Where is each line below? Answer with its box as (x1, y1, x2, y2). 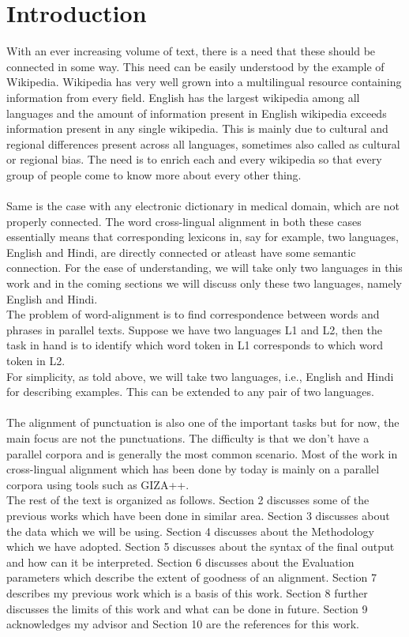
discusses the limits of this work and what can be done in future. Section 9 (6, 600, 368, 616)
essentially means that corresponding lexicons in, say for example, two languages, (6, 228, 399, 245)
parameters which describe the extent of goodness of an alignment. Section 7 (6, 569, 377, 586)
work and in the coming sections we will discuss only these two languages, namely (6, 275, 403, 292)
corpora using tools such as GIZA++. (6, 476, 189, 492)
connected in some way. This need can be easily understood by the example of (6, 58, 385, 74)
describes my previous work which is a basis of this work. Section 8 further (6, 584, 368, 601)
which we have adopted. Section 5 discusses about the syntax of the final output (6, 538, 395, 555)
